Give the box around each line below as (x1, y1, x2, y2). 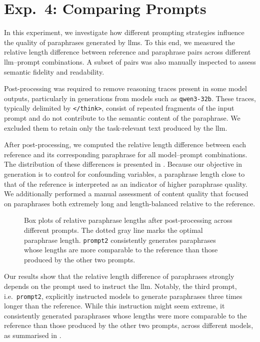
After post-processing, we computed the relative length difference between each (4, 139, 246, 150)
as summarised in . (4, 330, 61, 340)
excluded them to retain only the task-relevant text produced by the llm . (4, 122, 227, 133)
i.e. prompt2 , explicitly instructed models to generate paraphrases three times (4, 290, 242, 301)
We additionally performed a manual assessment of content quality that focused (4, 188, 248, 199)
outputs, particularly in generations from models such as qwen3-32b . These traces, (4, 93, 256, 103)
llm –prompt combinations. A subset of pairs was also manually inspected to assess (4, 56, 256, 67)
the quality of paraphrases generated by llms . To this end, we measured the (4, 37, 235, 47)
